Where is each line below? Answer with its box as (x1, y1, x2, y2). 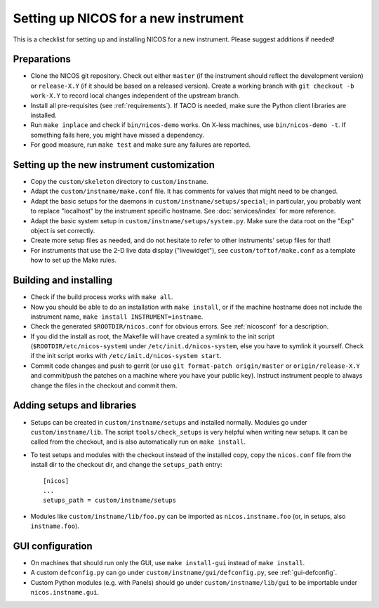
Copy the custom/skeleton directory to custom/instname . (30, 178, 208, 186)
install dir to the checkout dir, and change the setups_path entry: (30, 461, 222, 469)
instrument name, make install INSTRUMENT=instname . (30, 312, 204, 321)
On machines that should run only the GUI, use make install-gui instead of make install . (30, 558, 305, 567)
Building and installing (13, 275, 112, 286)
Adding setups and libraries (13, 399, 137, 411)
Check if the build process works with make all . (30, 293, 173, 301)
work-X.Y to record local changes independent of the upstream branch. (30, 91, 240, 100)
